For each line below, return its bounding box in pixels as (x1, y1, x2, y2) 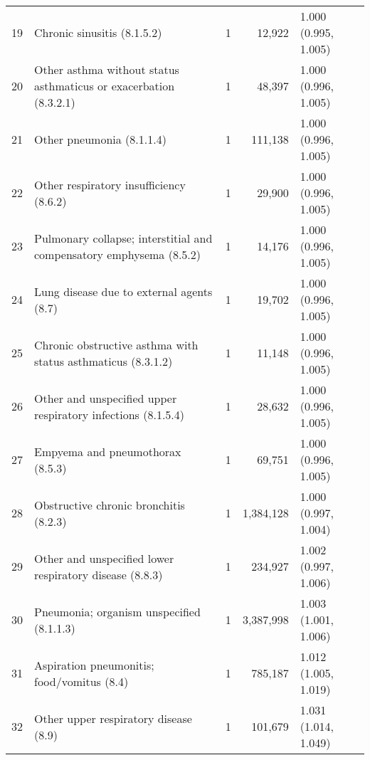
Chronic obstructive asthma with (34, 336, 199, 353)
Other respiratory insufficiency (34, 176, 186, 193)
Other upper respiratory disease (34, 709, 192, 727)
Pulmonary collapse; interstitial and (34, 229, 213, 246)
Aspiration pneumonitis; (34, 656, 154, 673)
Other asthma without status (34, 61, 179, 78)
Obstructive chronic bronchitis (34, 496, 185, 513)
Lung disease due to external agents (34, 283, 213, 300)
